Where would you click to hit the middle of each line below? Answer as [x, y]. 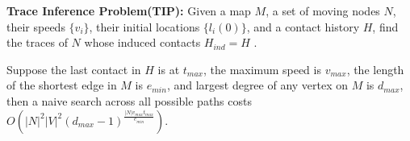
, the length [375, 69]
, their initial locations [144, 26]
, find [385, 26]
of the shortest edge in [62, 85]
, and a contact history [303, 26]
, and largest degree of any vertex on [257, 85]
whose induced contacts [142, 42]
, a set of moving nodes [323, 10]
